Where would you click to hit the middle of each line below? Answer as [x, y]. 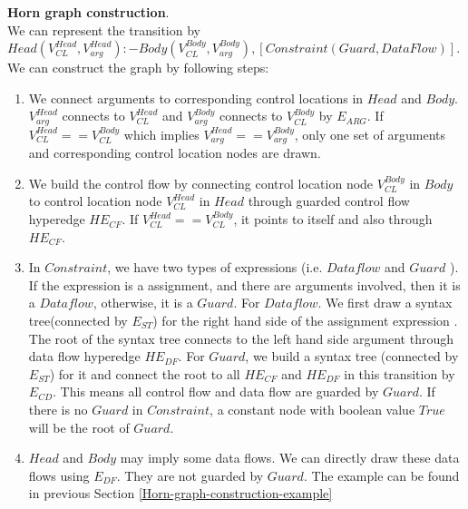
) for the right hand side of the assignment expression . [305, 321]
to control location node [95, 201]
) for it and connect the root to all [145, 373]
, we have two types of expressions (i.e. [215, 267]
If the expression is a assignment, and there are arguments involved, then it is [244, 284]
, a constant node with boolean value [312, 409]
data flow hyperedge [84, 356]
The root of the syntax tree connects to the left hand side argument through [241, 338]
